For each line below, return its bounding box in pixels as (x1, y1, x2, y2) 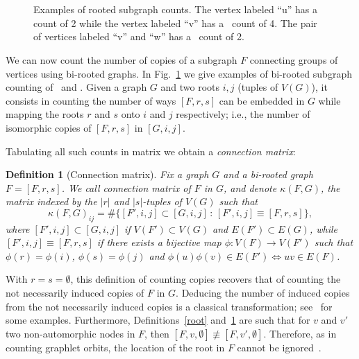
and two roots (160, 80, 220, 94)
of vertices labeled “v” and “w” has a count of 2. (33, 29, 244, 44)
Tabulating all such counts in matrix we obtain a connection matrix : (6, 143, 296, 158)
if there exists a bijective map (97, 235, 222, 249)
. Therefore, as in (263, 326, 337, 340)
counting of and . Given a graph (6, 80, 147, 94)
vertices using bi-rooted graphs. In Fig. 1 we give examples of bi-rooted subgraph (6, 66, 352, 80)
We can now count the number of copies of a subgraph (6, 52, 237, 67)
